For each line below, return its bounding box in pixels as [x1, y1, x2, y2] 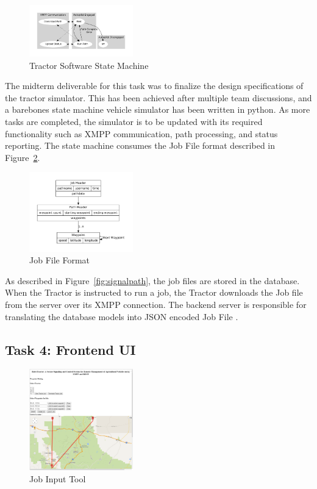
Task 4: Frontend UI [5, 340, 136, 359]
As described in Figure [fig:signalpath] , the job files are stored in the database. [5, 274, 300, 287]
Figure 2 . [5, 151, 40, 163]
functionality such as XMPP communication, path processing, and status [5, 127, 278, 140]
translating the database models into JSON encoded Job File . [5, 310, 238, 323]
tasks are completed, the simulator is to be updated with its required [5, 115, 263, 127]
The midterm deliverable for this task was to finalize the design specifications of [5, 79, 304, 92]
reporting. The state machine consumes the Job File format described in [5, 139, 276, 152]
